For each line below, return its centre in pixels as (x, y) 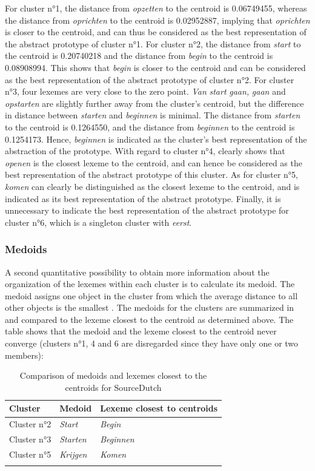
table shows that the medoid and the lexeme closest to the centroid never (141, 331)
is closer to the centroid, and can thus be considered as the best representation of (156, 32)
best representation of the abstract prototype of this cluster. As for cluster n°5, (152, 175)
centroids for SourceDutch (113, 387)
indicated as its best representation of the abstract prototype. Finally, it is (143, 198)
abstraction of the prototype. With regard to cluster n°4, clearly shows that (145, 151)
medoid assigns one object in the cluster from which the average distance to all (151, 295)
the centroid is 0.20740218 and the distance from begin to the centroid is (139, 56)
